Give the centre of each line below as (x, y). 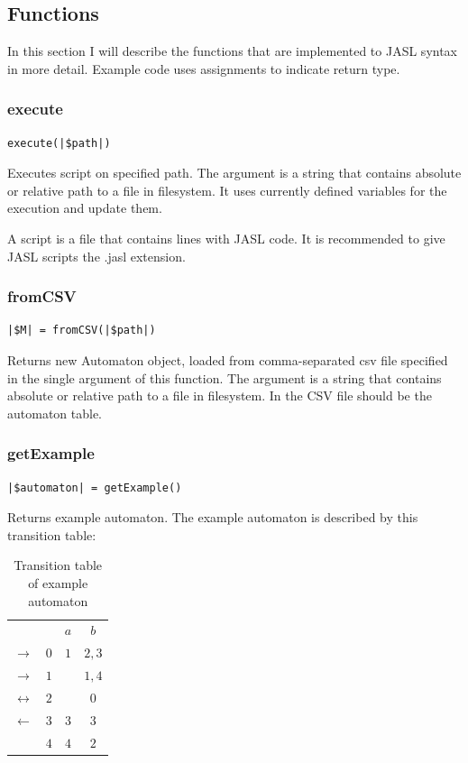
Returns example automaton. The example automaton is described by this (213, 517)
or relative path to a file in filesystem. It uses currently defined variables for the (227, 190)
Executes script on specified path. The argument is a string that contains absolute (234, 173)
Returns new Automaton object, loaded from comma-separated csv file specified (228, 359)
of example (58, 582)
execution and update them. (85, 208)
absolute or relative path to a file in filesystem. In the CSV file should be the (220, 395)
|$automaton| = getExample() (95, 487)
